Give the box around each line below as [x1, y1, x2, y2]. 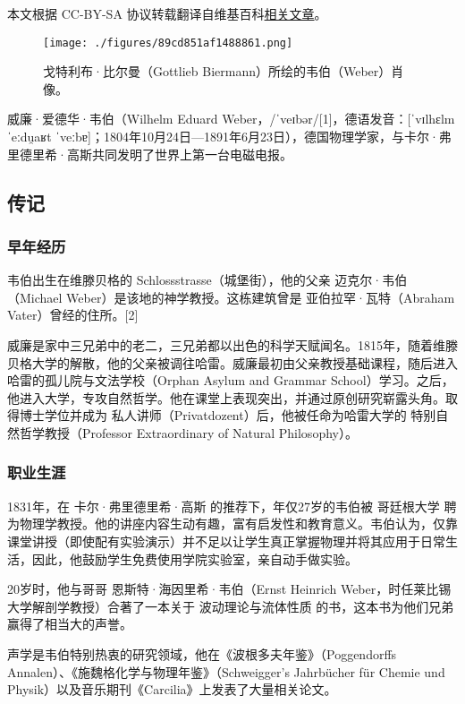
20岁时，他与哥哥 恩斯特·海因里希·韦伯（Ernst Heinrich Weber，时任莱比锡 [7, 580, 452, 598]
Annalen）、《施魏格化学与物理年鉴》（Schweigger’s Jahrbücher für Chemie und [7, 662, 445, 681]
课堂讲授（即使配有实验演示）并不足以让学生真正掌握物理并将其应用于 [7, 531, 420, 550]
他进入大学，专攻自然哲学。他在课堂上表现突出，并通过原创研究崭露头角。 [7, 388, 445, 407]
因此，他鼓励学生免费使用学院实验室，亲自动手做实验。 [31, 549, 358, 568]
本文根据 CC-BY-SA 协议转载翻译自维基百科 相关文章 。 [7, 4, 327, 22]
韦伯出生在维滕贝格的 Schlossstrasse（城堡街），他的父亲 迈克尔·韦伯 [7, 270, 408, 289]
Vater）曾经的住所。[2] [7, 305, 139, 324]
